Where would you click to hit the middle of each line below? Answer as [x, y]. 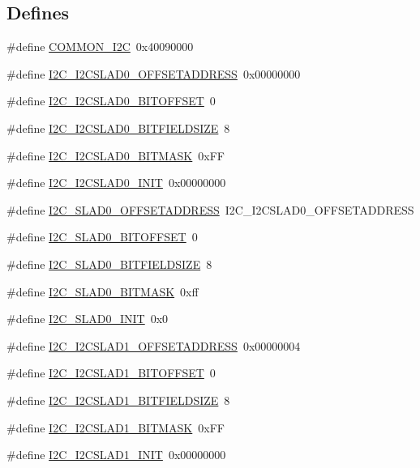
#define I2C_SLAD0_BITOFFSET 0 [102, 237]
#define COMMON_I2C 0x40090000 [100, 47]
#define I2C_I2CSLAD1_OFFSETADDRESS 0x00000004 [154, 345]
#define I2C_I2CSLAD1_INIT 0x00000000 [116, 455]
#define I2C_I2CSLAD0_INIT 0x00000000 [116, 183]
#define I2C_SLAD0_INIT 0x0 [88, 319]
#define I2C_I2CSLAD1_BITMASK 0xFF [116, 427]
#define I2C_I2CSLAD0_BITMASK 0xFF [116, 155]
